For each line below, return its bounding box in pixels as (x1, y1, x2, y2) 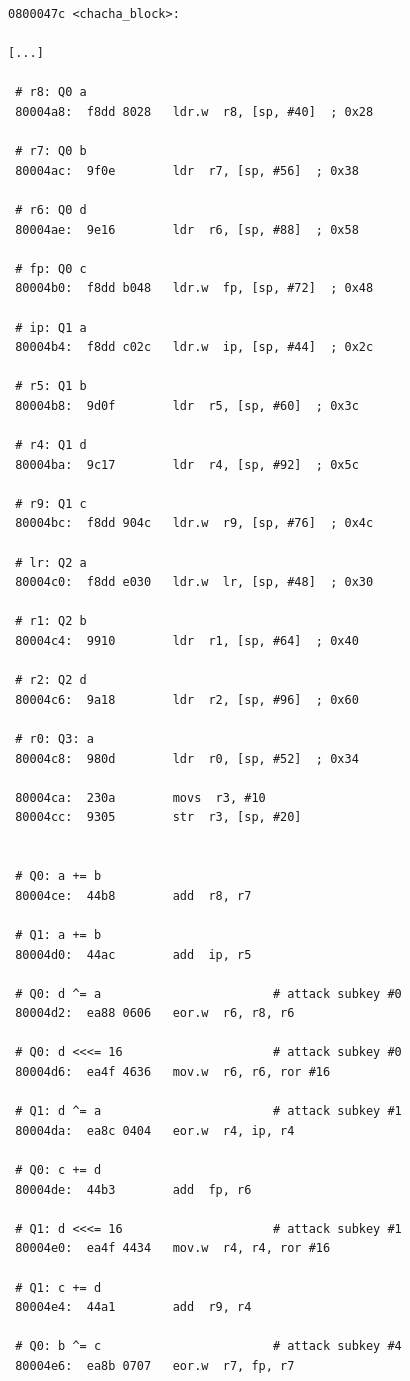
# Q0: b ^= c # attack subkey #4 (15, 1339, 402, 1354)
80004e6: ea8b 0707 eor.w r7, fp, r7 (15, 1358, 295, 1373)
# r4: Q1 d (15, 438, 87, 453)
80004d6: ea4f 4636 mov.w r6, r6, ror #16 (15, 1065, 331, 1080)
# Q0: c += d (15, 1163, 102, 1178)
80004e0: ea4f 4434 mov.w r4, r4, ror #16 (15, 1241, 331, 1256)
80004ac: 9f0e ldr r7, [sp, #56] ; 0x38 (15, 163, 359, 178)
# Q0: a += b (15, 869, 102, 884)
